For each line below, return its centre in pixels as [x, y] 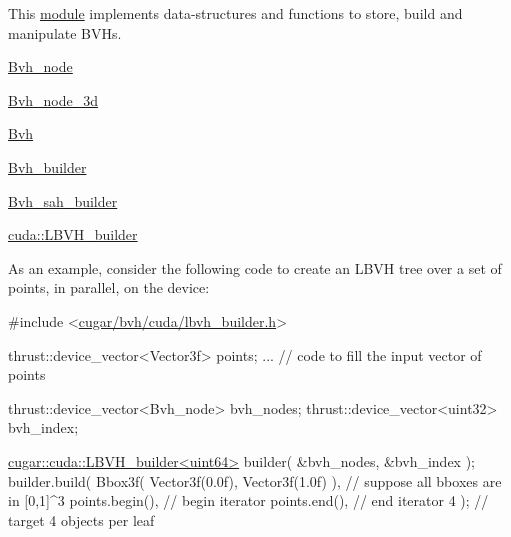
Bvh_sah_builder [63, 200]
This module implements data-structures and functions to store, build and [235, 13]
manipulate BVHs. [65, 32]
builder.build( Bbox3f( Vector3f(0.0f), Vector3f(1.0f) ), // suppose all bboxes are [255, 480]
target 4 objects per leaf [81, 519]
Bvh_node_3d [53, 99]
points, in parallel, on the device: [109, 287]
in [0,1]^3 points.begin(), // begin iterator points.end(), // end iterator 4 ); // [248, 500]
